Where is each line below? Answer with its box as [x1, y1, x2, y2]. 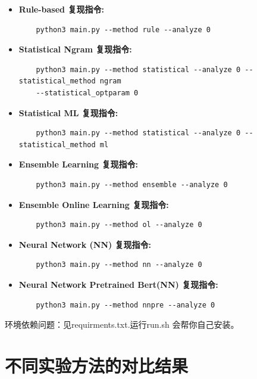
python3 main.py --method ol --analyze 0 [36, 220, 202, 229]
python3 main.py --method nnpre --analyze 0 [36, 300, 215, 309]
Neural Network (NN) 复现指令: [18, 238, 152, 250]
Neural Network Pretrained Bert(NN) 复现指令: [18, 278, 218, 290]
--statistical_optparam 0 [36, 88, 139, 97]
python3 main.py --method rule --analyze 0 [36, 25, 211, 34]
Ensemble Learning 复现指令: [18, 158, 138, 170]
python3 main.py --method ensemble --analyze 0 [36, 180, 228, 189]
